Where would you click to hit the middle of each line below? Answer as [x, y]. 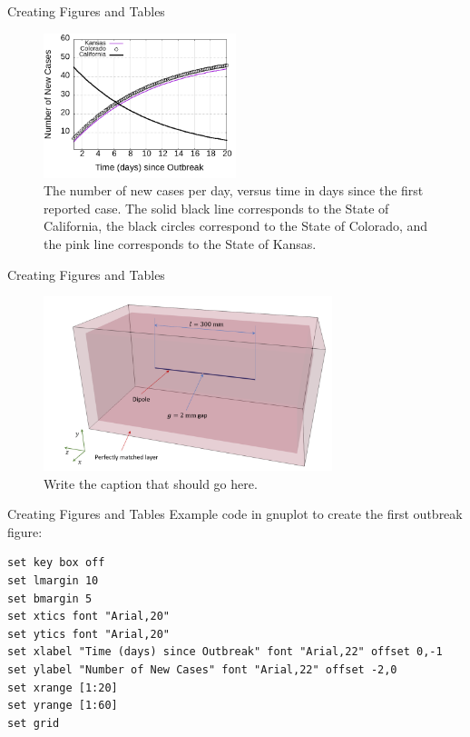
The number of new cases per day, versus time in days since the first [234, 190]
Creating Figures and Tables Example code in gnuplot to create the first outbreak [235, 514]
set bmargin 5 [50, 598]
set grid [34, 723]
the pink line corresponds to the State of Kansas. [180, 243]
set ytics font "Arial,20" [88, 634]
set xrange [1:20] [63, 687]
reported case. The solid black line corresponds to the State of [216, 208]
